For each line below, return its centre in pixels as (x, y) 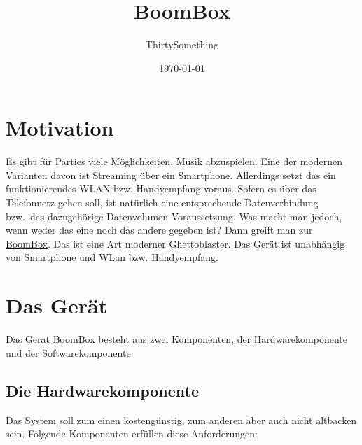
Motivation (60, 128)
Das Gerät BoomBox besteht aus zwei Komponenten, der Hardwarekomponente (176, 339)
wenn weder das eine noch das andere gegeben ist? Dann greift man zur (159, 230)
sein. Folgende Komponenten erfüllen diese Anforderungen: (132, 433)
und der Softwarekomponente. (70, 352)
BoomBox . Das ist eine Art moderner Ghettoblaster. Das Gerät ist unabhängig (175, 243)
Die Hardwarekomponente (103, 390)
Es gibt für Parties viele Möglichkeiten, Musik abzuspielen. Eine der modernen (174, 161)
